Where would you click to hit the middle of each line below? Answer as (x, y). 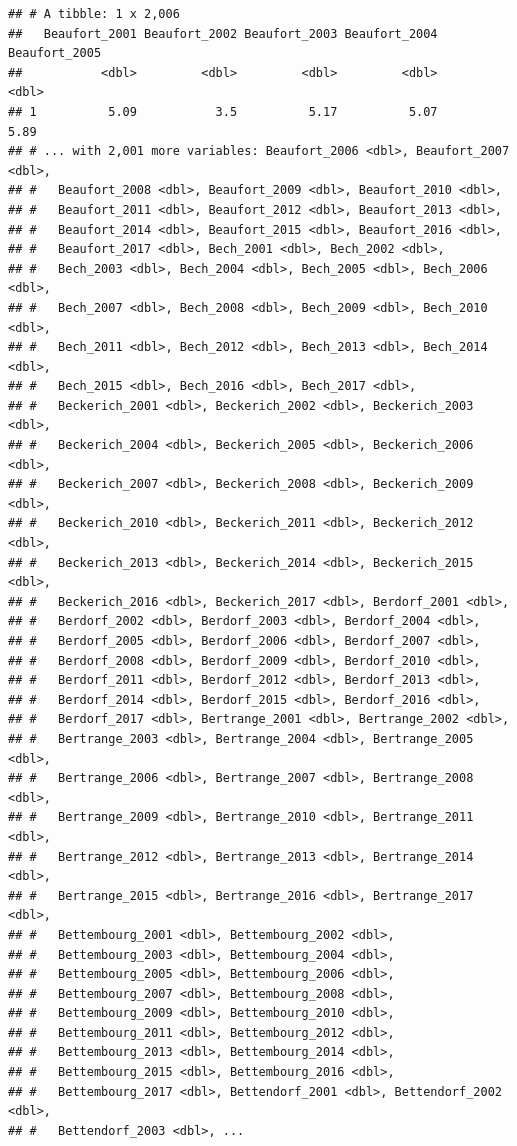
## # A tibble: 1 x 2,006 (94, 14)
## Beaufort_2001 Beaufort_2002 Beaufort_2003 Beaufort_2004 (223, 33)
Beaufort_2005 (55, 53)
